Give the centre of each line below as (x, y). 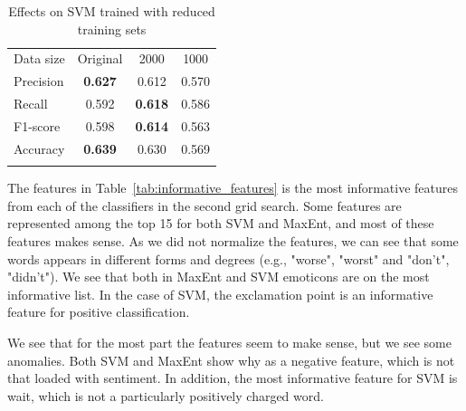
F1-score (37, 125)
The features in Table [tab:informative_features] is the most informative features (233, 188)
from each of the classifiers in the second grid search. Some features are (204, 205)
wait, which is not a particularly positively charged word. (166, 395)
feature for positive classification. (99, 312)
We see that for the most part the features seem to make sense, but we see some (229, 342)
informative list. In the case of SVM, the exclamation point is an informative (220, 294)
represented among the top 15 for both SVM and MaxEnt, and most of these (221, 223)
